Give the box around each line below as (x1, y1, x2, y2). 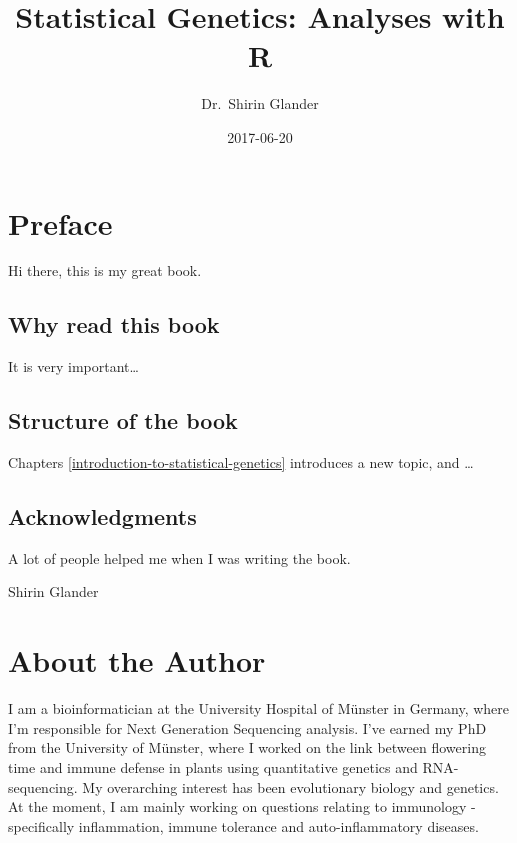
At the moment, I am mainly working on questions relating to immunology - (8, 796, 476, 817)
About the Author (8, 640, 266, 681)
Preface (8, 202, 113, 243)
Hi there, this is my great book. (8, 260, 202, 281)
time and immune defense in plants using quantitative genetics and (8, 756, 418, 777)
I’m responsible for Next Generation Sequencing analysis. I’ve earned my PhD (8, 717, 487, 738)
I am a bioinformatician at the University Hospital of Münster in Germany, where (8, 698, 510, 719)
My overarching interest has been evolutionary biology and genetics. (82, 776, 499, 797)
